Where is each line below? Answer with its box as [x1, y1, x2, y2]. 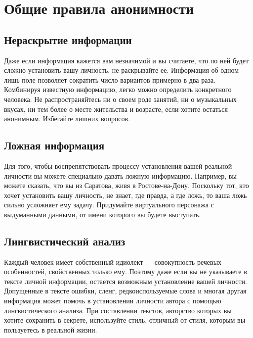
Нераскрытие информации [4, 32, 132, 47]
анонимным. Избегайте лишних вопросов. [4, 113, 130, 124]
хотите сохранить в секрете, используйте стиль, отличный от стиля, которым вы [4, 315, 246, 325]
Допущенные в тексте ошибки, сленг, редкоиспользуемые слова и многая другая [4, 286, 247, 296]
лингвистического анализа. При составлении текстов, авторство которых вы [4, 305, 232, 315]
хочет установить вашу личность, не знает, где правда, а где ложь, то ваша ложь [4, 190, 247, 200]
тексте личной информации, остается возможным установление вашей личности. [4, 276, 247, 286]
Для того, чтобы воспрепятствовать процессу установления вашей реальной [4, 160, 232, 171]
